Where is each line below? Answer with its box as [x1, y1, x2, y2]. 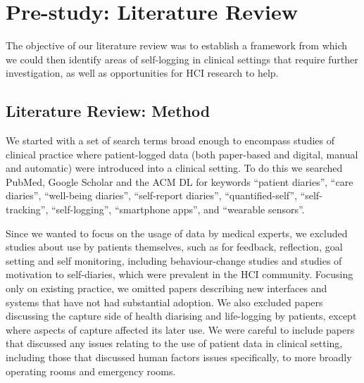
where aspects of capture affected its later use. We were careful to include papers [6, 322, 355, 337]
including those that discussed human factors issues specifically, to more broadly [6, 350, 352, 365]
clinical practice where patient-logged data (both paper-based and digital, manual [6, 146, 358, 161]
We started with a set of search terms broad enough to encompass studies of [6, 133, 334, 148]
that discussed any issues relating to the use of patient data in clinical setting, [6, 336, 343, 351]
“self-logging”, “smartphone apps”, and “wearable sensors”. [51, 202, 305, 217]
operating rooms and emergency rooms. [6, 363, 176, 378]
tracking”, [6, 202, 49, 217]
